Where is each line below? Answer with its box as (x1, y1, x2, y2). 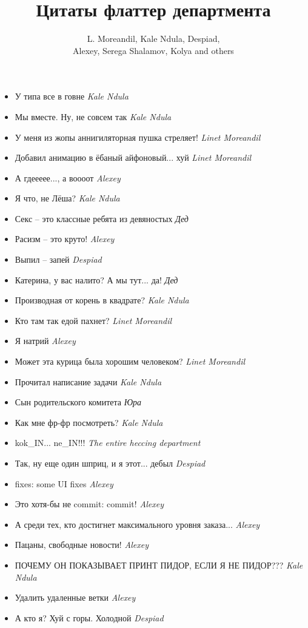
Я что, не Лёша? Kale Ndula (15, 192, 120, 204)
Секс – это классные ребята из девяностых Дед (15, 212, 189, 225)
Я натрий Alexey (15, 334, 76, 347)
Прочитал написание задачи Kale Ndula (15, 375, 162, 388)
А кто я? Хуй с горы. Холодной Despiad (15, 611, 164, 624)
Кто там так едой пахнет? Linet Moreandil (15, 314, 172, 326)
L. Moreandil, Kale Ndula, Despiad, (87, 32, 220, 45)
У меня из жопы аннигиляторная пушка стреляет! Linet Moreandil (15, 130, 261, 143)
